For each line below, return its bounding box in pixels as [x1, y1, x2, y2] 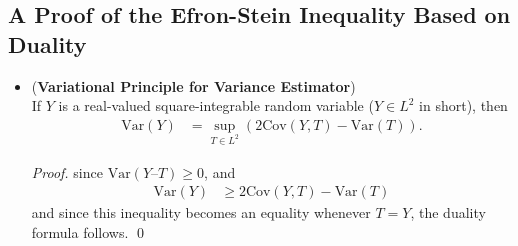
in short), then [419, 95, 508, 116]
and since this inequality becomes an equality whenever [31, 202, 371, 223]
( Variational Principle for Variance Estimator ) [31, 75, 356, 96]
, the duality [410, 202, 486, 223]
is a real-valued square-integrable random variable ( [58, 95, 374, 116]
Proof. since [31, 161, 103, 182]
